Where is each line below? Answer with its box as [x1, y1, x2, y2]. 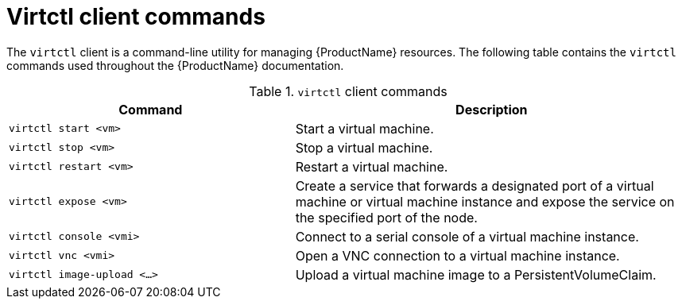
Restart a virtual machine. [295, 158, 448, 175]
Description [455, 101, 528, 118]
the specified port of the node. [295, 209, 478, 226]
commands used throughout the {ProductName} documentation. [6, 58, 344, 72]
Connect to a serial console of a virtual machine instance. [295, 228, 639, 245]
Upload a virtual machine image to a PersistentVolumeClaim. [295, 266, 657, 283]
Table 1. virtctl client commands [249, 83, 448, 99]
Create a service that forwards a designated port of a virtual [295, 177, 654, 194]
